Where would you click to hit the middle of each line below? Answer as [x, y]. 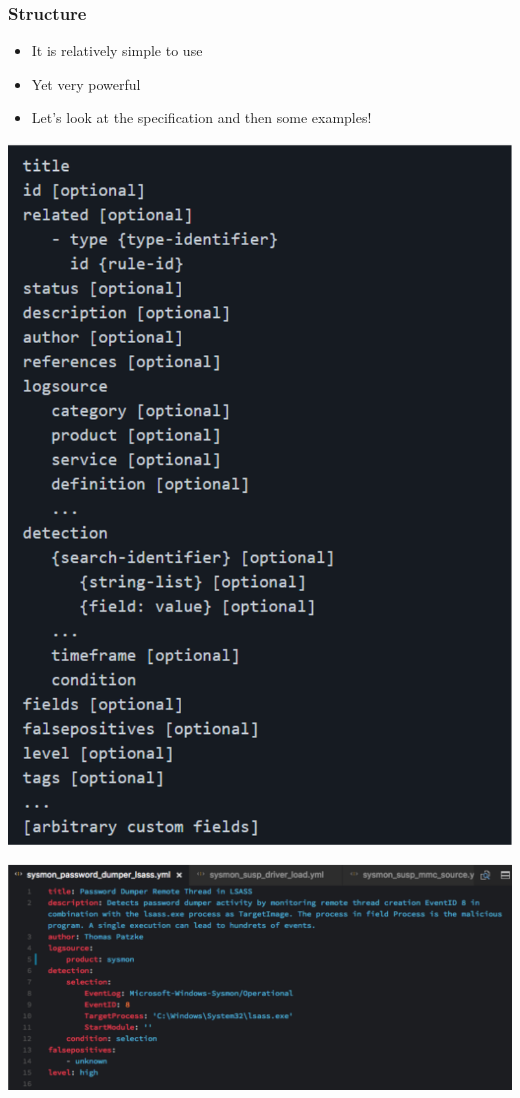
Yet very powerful [86, 83]
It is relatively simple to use [117, 50]
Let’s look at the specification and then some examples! [201, 117]
